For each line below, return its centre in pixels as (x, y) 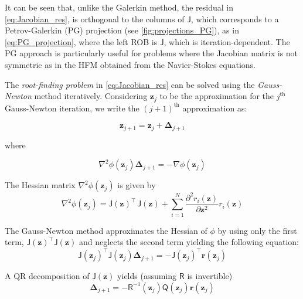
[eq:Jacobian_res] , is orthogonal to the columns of (95, 18)
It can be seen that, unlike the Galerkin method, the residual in (119, 7)
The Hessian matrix (40, 185)
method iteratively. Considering (91, 96)
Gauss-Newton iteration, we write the (72, 108)
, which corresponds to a (235, 18)
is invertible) (210, 276)
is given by (137, 185)
